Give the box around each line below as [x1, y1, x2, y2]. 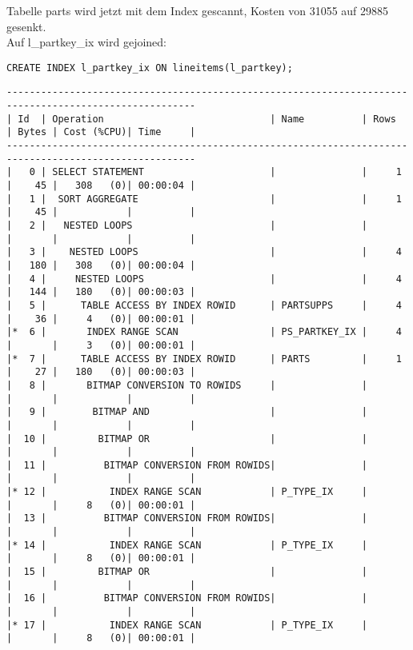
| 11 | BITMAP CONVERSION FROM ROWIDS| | [6, 459, 368, 471]
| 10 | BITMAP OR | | [6, 433, 368, 445]
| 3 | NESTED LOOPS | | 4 [6, 246, 402, 258]
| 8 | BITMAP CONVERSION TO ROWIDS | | [6, 379, 368, 391]
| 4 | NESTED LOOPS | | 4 [6, 273, 402, 285]
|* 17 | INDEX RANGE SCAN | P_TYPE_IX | [6, 619, 368, 631]
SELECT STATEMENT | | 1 [52, 166, 402, 178]
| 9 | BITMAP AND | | [6, 406, 368, 418]
